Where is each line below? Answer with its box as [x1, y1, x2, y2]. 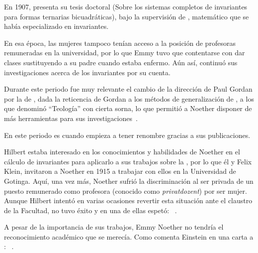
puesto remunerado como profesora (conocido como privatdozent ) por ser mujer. [4, 185, 247, 196]
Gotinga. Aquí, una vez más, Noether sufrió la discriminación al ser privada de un [4, 175, 254, 186]
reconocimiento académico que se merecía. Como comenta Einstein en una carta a [4, 231, 254, 242]
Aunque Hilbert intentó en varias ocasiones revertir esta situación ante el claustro [4, 195, 253, 206]
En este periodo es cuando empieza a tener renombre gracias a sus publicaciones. [4, 129, 251, 140]
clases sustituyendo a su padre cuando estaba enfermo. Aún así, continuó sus [4, 57, 238, 67]
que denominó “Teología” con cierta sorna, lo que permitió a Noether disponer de [4, 103, 252, 114]
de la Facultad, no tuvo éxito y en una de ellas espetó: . [4, 205, 177, 215]
